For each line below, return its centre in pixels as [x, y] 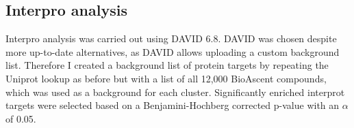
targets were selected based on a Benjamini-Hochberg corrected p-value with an [173, 105]
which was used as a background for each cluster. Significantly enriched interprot [175, 92]
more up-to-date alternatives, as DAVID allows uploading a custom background [173, 51]
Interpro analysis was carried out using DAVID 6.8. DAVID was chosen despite [171, 38]
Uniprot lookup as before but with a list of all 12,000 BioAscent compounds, [166, 78]
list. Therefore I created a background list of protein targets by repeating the [167, 65]
